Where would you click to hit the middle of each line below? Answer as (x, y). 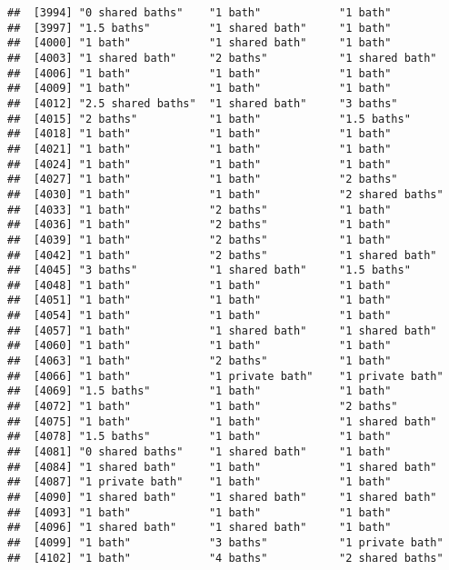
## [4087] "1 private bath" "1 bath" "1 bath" (200, 482)
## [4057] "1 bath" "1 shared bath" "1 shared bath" (222, 330)
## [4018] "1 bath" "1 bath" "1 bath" (200, 134)
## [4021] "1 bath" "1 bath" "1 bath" (200, 149)
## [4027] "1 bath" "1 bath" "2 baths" (203, 180)
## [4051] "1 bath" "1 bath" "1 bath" (200, 300)
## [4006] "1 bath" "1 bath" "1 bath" (200, 73)
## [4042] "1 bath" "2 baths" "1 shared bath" (222, 255)
